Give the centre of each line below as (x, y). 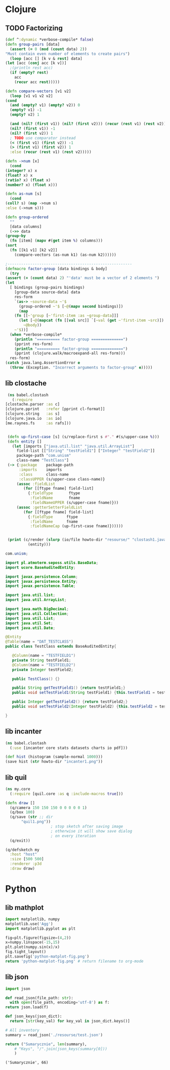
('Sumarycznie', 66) (27, 1063)
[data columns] (26, 226)
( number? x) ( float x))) (31, 185)
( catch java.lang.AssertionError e (43, 363)
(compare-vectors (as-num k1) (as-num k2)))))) (65, 255)
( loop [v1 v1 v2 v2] (31, 96)
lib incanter (24, 731)
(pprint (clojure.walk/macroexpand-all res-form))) (70, 353)
